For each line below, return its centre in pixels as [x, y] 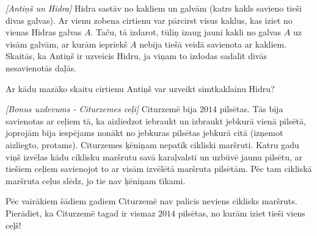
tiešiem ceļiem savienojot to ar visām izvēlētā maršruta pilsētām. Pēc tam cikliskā [159, 169]
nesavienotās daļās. [41, 67]
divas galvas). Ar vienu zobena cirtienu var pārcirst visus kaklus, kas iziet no [149, 20]
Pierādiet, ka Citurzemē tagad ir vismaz [81, 213]
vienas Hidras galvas [44, 32]
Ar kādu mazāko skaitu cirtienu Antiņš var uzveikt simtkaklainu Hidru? [140, 88]
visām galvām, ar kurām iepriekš [67, 44]
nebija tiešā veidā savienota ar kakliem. [213, 44]
